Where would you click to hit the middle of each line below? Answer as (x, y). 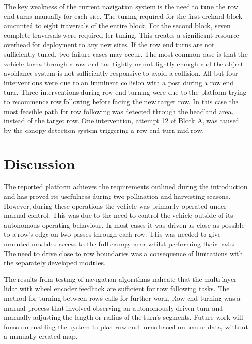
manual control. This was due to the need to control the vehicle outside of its (118, 215)
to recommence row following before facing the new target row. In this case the (121, 101)
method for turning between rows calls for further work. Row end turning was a (122, 298)
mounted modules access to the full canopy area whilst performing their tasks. (120, 244)
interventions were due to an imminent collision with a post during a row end (119, 82)
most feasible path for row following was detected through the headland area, (119, 111)
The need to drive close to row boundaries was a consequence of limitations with (124, 253)
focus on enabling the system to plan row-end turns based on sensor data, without (126, 326)
